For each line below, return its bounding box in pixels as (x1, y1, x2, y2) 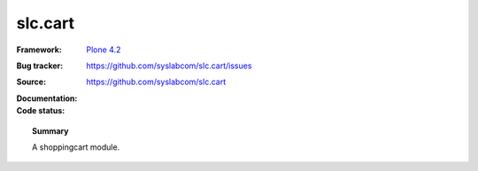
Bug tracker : (16, 60, 64, 71)
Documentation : (16, 93, 78, 104)
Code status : (16, 105, 66, 116)
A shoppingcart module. (32, 142, 120, 152)
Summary (32, 125, 69, 136)
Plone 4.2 (86, 44, 121, 55)
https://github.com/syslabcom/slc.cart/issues (86, 60, 252, 71)
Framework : (16, 44, 62, 55)
